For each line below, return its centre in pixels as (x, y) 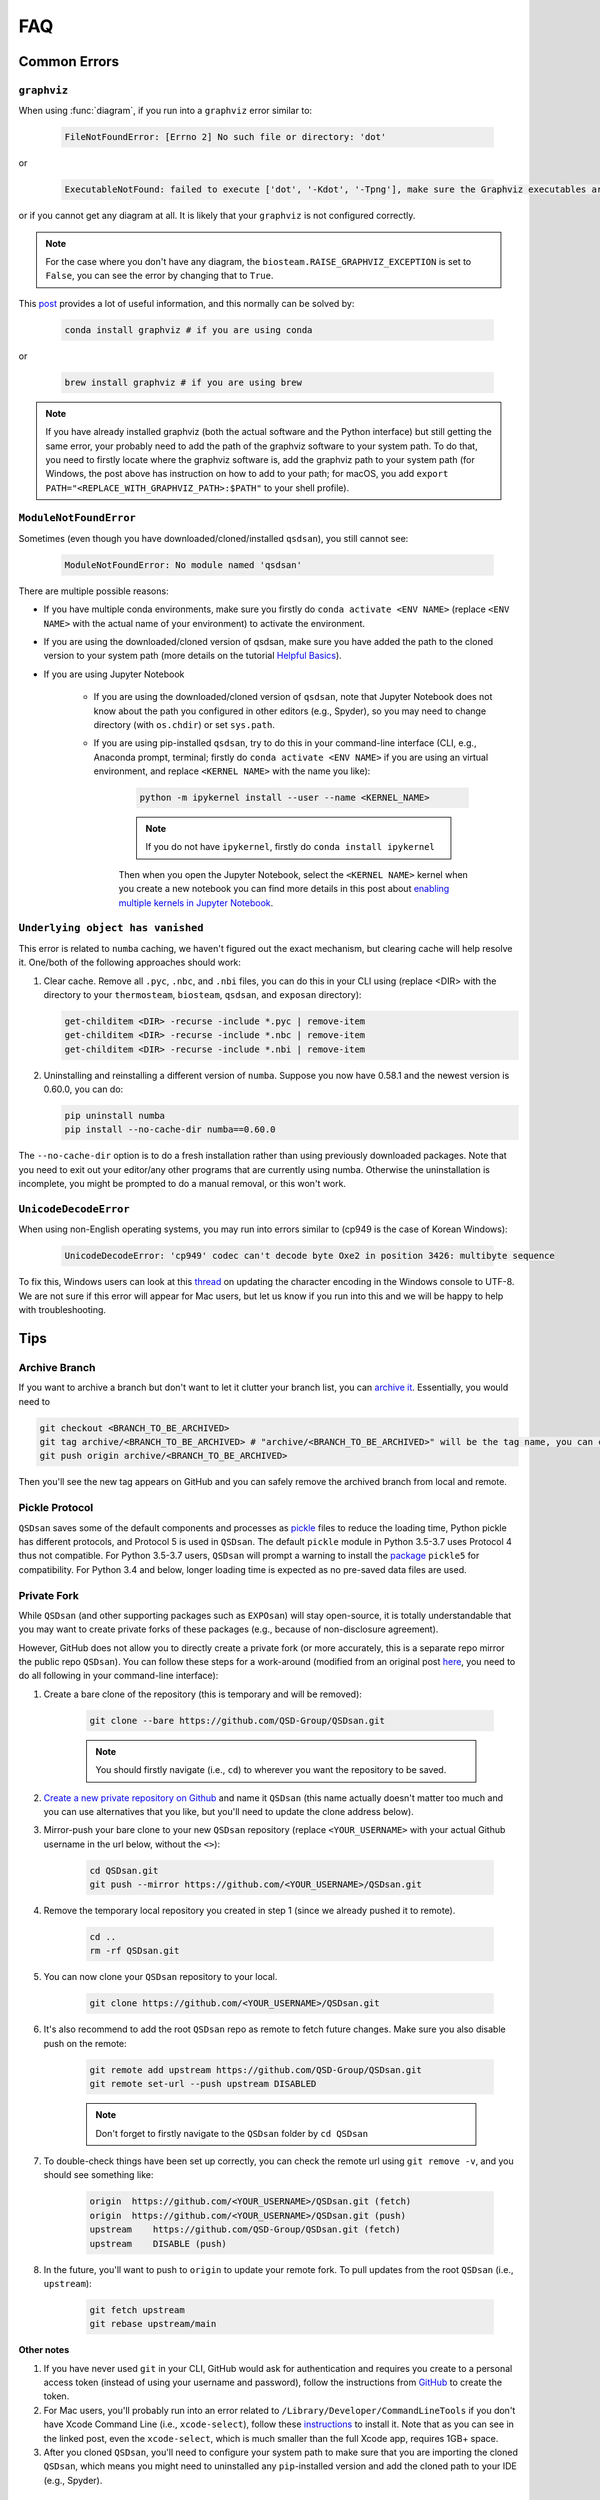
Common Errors (69, 61)
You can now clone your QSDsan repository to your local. (160, 1977)
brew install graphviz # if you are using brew (183, 382)
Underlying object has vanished (111, 928)
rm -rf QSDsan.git (134, 1951)
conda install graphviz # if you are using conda (188, 329)
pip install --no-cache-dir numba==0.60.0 (170, 1129)
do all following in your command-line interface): (118, 1676)
